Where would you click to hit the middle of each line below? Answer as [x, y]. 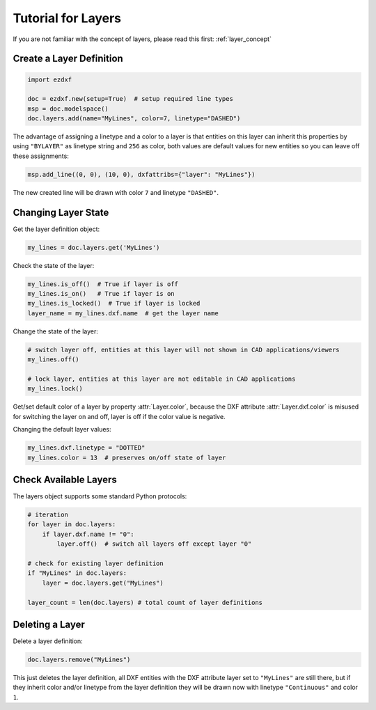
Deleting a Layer [49, 624]
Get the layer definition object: [56, 229]
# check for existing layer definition [95, 563]
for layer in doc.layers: [72, 524]
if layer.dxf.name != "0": [88, 534]
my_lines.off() [53, 360]
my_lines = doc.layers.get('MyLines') [94, 247]
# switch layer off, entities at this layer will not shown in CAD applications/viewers [184, 349]
